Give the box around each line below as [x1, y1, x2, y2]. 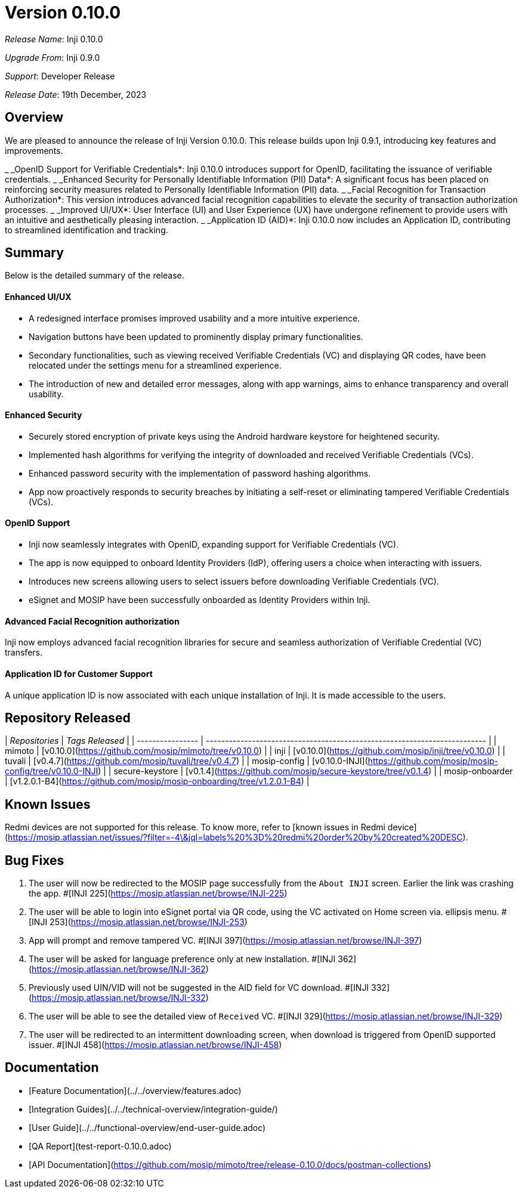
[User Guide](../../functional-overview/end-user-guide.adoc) [29, 1122, 266, 1133]
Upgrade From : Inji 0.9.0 [5, 52, 100, 63]
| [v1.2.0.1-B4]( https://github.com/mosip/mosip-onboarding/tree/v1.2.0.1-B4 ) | [5, 776, 310, 787]
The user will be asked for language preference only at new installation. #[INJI [29, 954, 336, 965]
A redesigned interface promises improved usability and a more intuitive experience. [29, 313, 360, 323]
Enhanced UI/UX [5, 292, 72, 302]
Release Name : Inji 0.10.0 [5, 33, 103, 44]
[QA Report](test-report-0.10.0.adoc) [29, 1141, 172, 1151]
